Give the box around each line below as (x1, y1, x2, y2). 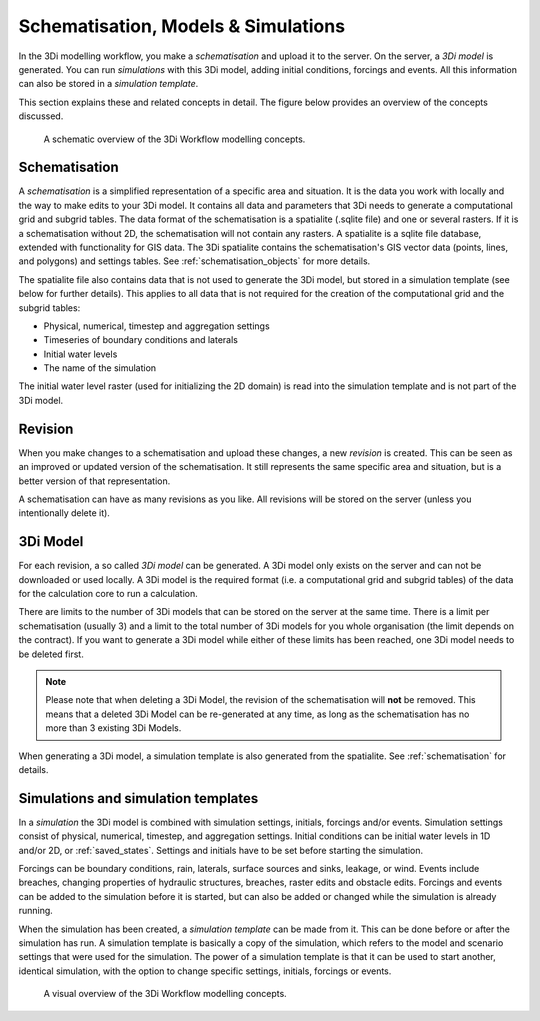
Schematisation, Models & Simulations (18, 15, 345, 37)
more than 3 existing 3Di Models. (45, 722, 182, 734)
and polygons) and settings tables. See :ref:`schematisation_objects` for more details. (18, 255, 371, 267)
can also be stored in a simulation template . (18, 78, 199, 90)
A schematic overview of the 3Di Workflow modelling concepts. (43, 133, 306, 145)
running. (18, 905, 54, 917)
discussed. (18, 110, 64, 122)
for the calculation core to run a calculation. (18, 588, 199, 600)
